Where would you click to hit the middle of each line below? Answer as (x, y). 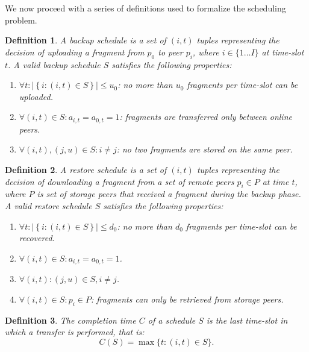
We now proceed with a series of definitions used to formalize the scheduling (145, 8)
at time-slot (283, 52)
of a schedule (172, 320)
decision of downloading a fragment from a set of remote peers (120, 181)
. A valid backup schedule (54, 64)
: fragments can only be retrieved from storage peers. (187, 299)
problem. (21, 20)
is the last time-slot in (247, 320)
